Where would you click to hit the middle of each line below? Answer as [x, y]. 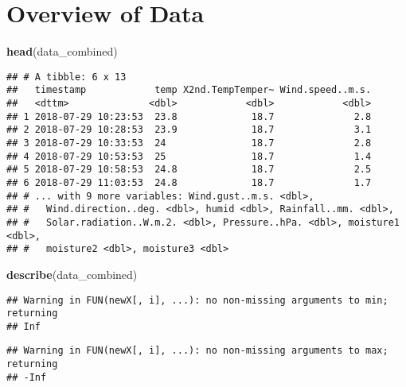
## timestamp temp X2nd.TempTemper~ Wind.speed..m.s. [189, 90]
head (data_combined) [62, 51]
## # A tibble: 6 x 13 [66, 77]
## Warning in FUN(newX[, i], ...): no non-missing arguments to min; [197, 300]
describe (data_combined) [72, 274]
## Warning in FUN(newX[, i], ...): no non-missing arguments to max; [197, 351]
